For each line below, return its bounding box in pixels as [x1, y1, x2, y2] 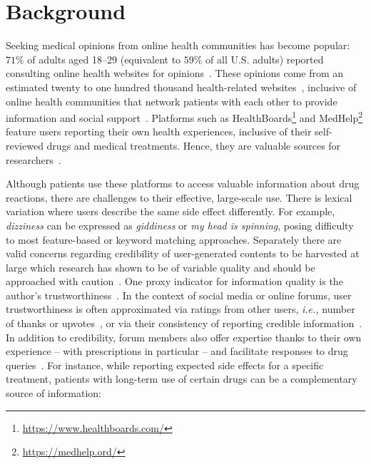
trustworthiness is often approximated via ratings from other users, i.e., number [6, 301, 355, 316]
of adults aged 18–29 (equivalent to [27, 51, 181, 66]
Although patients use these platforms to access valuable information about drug [6, 176, 360, 191]
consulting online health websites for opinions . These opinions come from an [6, 66, 344, 81]
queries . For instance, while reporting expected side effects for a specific [6, 357, 324, 372]
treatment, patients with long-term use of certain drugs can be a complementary [6, 371, 357, 386]
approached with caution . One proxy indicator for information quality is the [6, 274, 343, 289]
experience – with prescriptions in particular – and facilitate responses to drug [6, 344, 348, 359]
